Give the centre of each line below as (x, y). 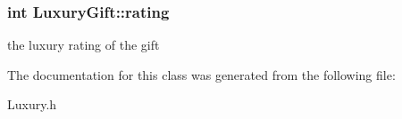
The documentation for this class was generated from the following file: (201, 74)
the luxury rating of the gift (84, 45)
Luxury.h (32, 104)
